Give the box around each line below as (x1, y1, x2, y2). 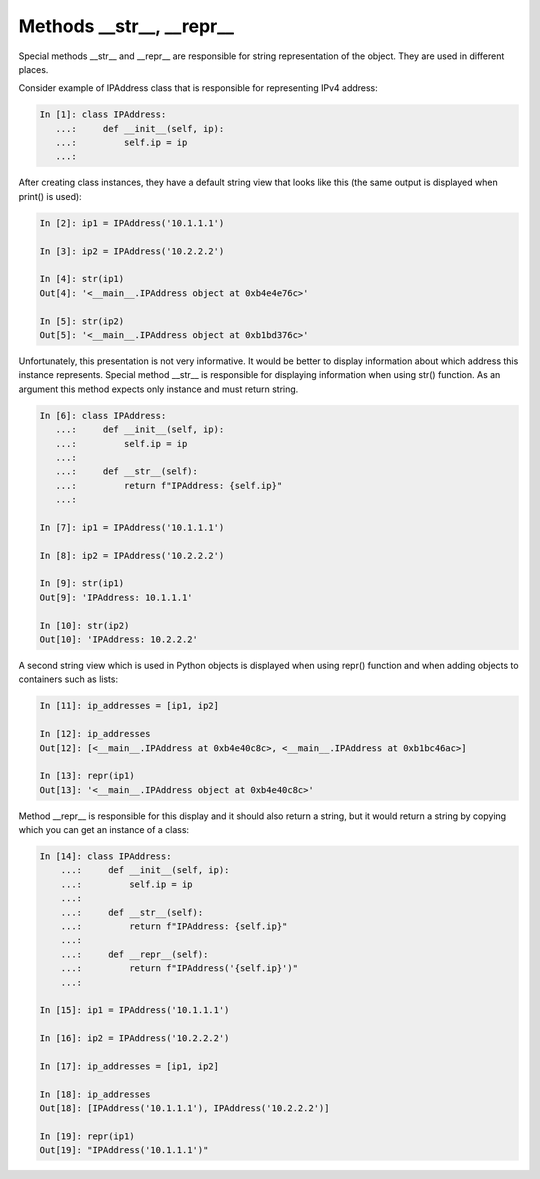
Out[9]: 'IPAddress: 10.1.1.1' (39, 591, 194, 603)
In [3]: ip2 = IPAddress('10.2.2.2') (39, 245, 225, 257)
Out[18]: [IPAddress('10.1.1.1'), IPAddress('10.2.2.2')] (39, 1103, 330, 1114)
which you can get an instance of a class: (18, 824, 190, 836)
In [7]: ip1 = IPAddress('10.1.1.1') (39, 521, 225, 533)
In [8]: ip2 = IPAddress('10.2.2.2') (39, 550, 225, 561)
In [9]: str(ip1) (39, 578, 125, 589)
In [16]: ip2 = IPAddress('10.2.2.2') (39, 1033, 230, 1044)
